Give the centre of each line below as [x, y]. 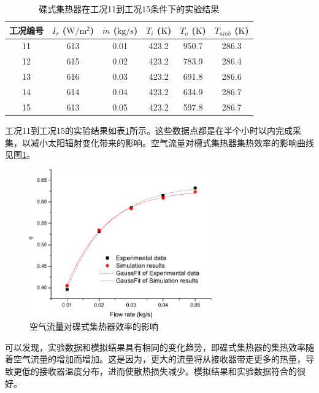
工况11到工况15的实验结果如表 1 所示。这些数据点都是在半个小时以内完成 [149, 130]
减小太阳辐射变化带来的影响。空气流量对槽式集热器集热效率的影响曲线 [172, 142]
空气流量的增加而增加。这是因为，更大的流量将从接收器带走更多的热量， [159, 359]
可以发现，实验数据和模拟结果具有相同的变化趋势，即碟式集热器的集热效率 [155, 347]
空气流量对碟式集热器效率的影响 [94, 326]
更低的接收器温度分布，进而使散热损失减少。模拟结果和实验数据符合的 [155, 371]
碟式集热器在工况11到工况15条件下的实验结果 [129, 9]
